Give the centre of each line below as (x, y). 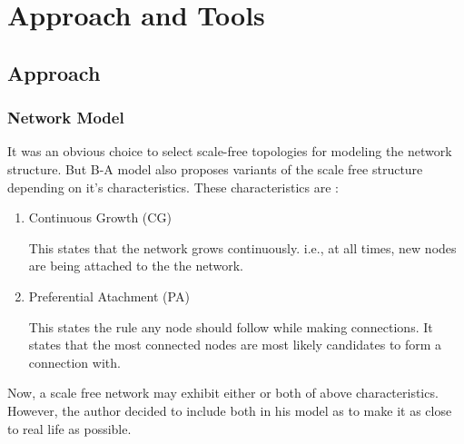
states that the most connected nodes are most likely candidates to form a (235, 345)
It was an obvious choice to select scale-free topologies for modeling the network (230, 151)
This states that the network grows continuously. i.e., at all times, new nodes (242, 247)
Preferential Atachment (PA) (109, 296)
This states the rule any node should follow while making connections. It (231, 326)
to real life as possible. (69, 428)
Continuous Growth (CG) (100, 217)
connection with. (74, 362)
